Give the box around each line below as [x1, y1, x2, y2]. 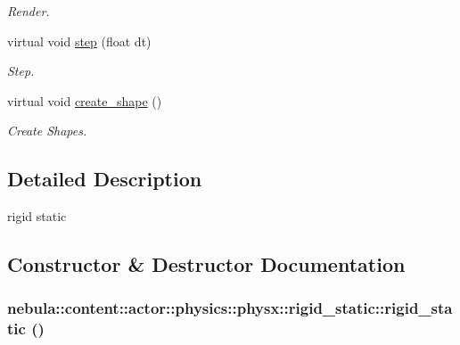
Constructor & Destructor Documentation [7, 251, 406, 278]
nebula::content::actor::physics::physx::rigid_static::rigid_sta [7, 297, 453, 319]
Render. [7, 2, 50, 20]
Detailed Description [7, 165, 202, 193]
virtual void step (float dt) [7, 31, 152, 50]
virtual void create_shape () [7, 91, 162, 110]
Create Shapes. [7, 121, 87, 140]
